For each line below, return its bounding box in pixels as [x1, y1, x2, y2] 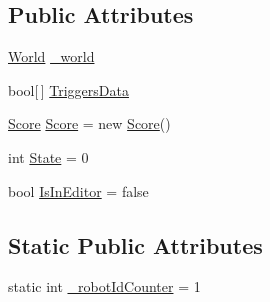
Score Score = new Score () [8, 113, 171, 134]
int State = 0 [8, 146, 89, 167]
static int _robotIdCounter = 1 [8, 276, 201, 297]
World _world [8, 46, 95, 67]
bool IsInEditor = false [8, 180, 149, 201]
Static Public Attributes [8, 229, 263, 260]
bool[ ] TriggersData [8, 79, 129, 100]
